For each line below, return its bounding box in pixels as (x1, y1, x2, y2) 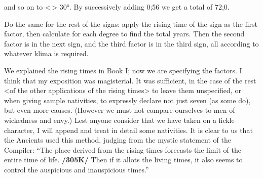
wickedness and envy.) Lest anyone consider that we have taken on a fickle (4, 114, 235, 125)
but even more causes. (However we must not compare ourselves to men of (4, 105, 235, 115)
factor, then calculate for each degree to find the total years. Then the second (4, 28, 245, 39)
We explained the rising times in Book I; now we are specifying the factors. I (4, 65, 242, 75)
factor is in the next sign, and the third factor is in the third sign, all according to (4, 38, 259, 49)
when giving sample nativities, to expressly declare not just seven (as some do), (4, 95, 251, 105)
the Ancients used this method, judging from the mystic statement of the (4, 135, 232, 145)
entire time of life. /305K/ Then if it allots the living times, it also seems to (4, 154, 243, 165)
